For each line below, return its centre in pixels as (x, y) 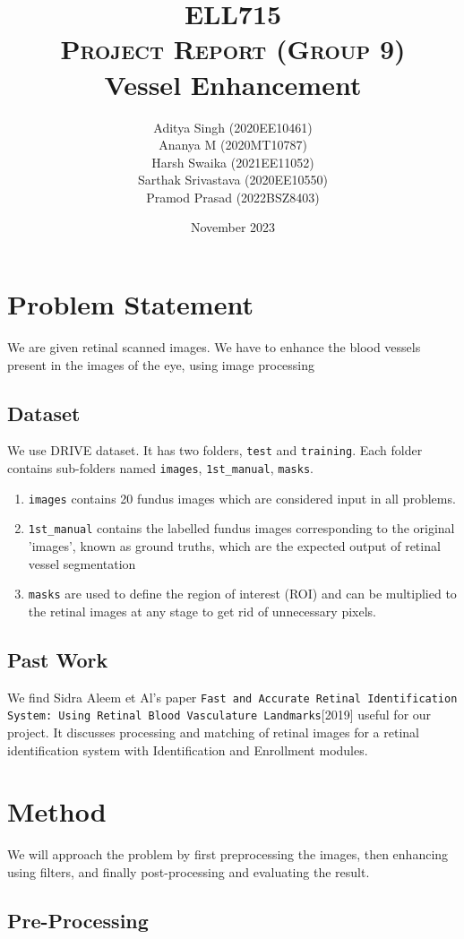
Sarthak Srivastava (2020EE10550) (233, 180)
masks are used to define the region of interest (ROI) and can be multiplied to (242, 594)
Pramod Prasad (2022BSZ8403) (233, 197)
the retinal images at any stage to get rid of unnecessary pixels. (202, 611)
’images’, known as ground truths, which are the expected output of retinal (234, 546)
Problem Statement (130, 304)
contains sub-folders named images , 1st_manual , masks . (160, 468)
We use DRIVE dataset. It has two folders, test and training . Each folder (215, 450)
